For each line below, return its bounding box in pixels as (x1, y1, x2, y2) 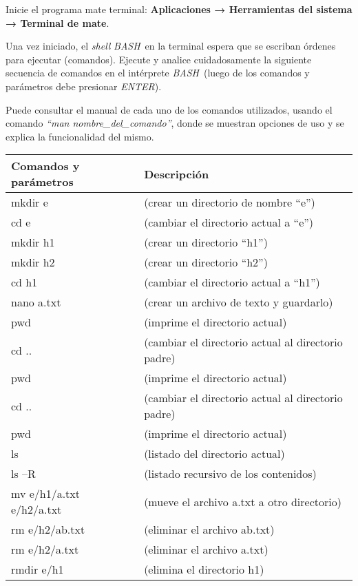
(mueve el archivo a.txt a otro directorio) (144, 493, 341, 510)
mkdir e (11, 194, 48, 211)
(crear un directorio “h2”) (144, 254, 268, 271)
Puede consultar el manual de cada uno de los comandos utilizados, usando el (6, 102, 333, 116)
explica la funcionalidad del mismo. (6, 129, 154, 143)
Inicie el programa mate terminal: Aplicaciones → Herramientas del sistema (6, 2, 352, 16)
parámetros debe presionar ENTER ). (6, 79, 162, 93)
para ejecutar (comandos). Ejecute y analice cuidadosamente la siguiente (6, 52, 312, 66)
